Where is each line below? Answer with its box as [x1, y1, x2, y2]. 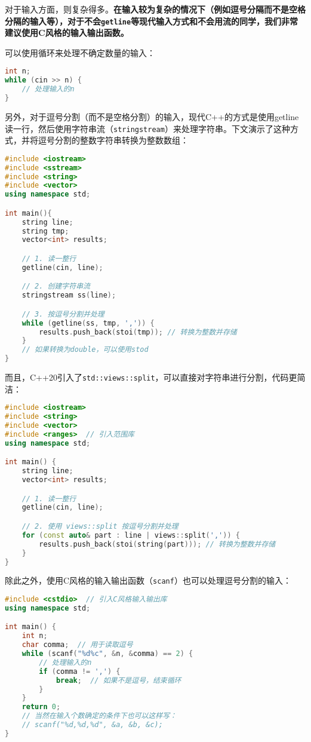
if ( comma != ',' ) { [39, 667, 121, 676]
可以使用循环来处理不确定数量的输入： [5, 46, 155, 59]
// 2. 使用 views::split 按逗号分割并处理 [21, 522, 178, 531]
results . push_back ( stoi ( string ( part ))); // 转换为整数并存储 [39, 539, 276, 548]
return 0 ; [21, 703, 61, 712]
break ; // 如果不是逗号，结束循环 [56, 676, 181, 685]
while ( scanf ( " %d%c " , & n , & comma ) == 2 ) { [21, 649, 193, 658]
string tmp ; [21, 226, 69, 235]
